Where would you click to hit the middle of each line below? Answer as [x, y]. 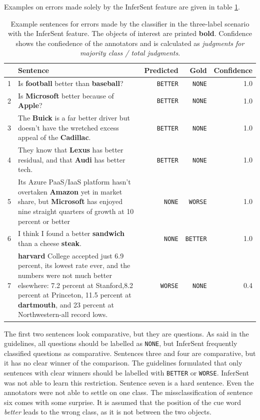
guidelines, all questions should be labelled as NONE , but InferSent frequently [121, 343]
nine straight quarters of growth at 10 [76, 211]
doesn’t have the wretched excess [68, 127]
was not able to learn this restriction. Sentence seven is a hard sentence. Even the [129, 382]
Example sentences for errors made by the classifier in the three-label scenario [130, 23]
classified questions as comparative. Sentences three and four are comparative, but [130, 353]
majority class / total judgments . [130, 53]
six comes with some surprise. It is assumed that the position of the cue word [123, 402]
